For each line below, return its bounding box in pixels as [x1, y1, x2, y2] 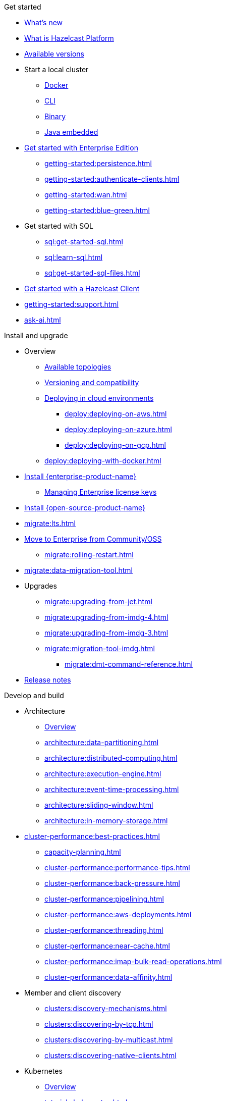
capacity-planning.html [44, 848, 121, 856]
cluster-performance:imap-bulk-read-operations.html [44, 957, 222, 966]
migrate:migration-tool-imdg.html [44, 644, 155, 653]
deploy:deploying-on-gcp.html [65, 441, 166, 449]
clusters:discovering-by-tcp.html [44, 1020, 153, 1028]
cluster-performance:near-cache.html [44, 941, 170, 950]
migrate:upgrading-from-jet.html [44, 597, 152, 606]
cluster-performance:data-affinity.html [44, 973, 173, 981]
